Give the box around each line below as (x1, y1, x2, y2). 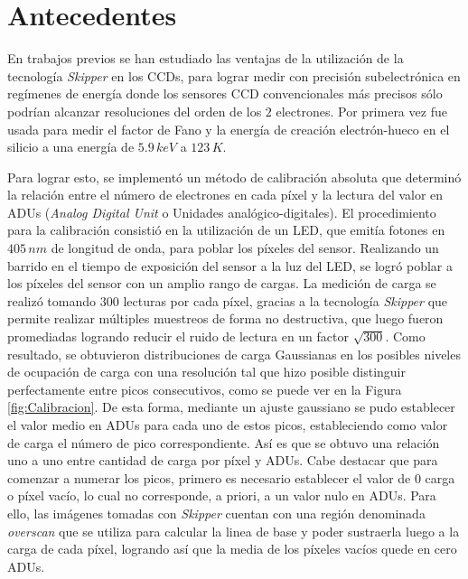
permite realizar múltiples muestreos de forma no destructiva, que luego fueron (7, 309, 444, 328)
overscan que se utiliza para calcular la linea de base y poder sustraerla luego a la (7, 521, 460, 540)
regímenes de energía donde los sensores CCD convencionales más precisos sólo (7, 84, 443, 103)
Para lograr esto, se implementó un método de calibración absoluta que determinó (7, 167, 462, 186)
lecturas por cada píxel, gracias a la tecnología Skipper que (123, 291, 448, 310)
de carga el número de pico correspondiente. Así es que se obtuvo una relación (7, 433, 440, 452)
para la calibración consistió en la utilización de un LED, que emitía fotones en (7, 220, 445, 239)
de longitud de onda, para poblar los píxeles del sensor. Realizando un (51, 238, 439, 257)
